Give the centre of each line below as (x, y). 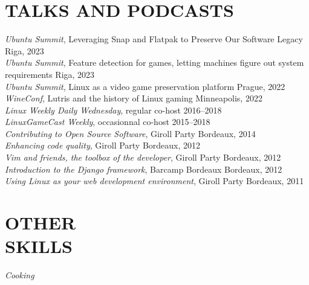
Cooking (20, 275)
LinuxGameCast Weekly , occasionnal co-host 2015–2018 (108, 122)
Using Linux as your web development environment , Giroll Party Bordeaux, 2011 (154, 181)
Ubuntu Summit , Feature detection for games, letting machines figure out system (154, 62)
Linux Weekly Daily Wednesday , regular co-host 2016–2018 (113, 110)
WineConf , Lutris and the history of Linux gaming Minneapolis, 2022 (134, 98)
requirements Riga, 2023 (50, 74)
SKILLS (39, 246)
